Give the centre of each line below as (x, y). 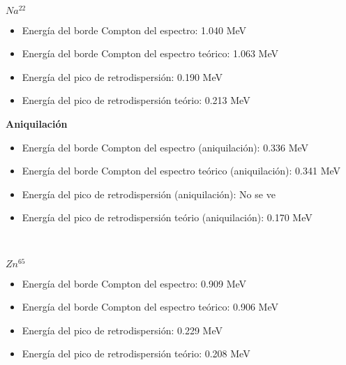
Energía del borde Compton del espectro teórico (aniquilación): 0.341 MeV (181, 171)
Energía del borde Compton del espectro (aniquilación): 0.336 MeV (165, 147)
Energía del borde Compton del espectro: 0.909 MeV (134, 283)
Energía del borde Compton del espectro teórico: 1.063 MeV (150, 53)
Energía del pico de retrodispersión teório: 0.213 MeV (136, 100)
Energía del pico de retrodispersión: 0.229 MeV (122, 330)
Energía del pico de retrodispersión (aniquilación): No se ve (149, 194)
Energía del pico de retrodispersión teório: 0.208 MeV (136, 353)
